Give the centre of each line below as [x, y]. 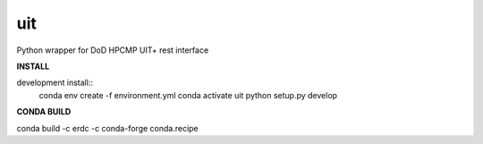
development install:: [55, 83]
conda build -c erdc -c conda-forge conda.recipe [107, 128]
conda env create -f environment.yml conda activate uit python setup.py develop [188, 95]
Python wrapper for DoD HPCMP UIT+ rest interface [113, 50]
